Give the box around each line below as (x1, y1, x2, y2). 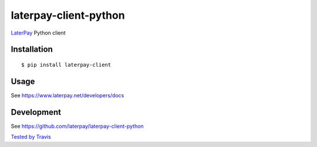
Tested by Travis (11, 134, 51, 141)
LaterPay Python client (11, 29, 66, 36)
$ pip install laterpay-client (21, 61, 112, 68)
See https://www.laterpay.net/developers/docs (11, 91, 124, 99)
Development (11, 107, 62, 117)
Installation (11, 45, 53, 54)
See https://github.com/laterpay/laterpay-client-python (11, 122, 144, 129)
